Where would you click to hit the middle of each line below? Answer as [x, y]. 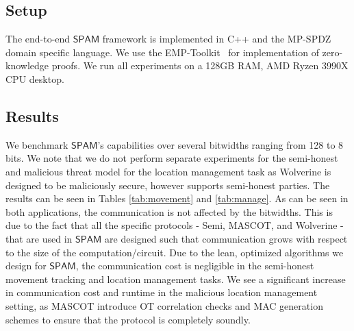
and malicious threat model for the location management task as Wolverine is [168, 171]
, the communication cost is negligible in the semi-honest [195, 266]
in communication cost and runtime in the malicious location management [162, 292]
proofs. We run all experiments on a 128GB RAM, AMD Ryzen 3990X [200, 65]
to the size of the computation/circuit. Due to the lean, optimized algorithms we [175, 252]
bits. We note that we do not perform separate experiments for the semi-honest [172, 158]
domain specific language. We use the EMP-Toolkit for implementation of [162, 52]
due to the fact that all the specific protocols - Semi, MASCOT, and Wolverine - [175, 225]
